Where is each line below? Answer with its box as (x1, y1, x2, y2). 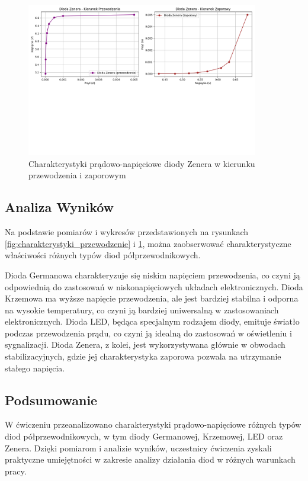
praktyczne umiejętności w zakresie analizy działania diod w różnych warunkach (5, 453, 296, 466)
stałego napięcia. (5, 361, 65, 374)
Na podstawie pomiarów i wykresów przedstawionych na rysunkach (5, 226, 249, 238)
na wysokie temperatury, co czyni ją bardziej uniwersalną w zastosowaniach (5, 303, 279, 316)
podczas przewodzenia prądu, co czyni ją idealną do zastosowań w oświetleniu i (5, 326, 292, 339)
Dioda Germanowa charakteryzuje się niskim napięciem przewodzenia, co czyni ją (5, 268, 300, 281)
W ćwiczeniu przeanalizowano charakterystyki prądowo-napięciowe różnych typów (5, 418, 301, 431)
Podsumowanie (5, 390, 98, 409)
